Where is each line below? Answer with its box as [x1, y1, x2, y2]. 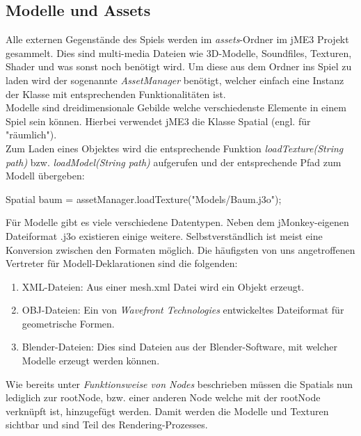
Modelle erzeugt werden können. [22, 353, 160, 368]
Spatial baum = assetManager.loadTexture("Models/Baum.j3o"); [6, 191, 282, 206]
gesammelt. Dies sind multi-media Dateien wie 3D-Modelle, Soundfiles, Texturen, [6, 45, 352, 60]
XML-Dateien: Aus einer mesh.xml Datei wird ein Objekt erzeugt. [22, 279, 305, 293]
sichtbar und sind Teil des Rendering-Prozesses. [6, 417, 208, 432]
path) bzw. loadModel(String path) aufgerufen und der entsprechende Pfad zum [6, 154, 342, 169]
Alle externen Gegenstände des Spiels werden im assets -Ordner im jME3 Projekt [6, 32, 349, 47]
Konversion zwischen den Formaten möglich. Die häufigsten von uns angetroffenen [6, 242, 355, 257]
